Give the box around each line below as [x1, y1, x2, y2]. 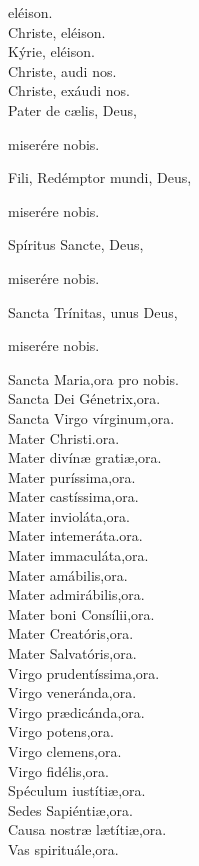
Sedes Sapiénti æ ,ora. [8, 799, 133, 820]
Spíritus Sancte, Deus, [8, 234, 144, 255]
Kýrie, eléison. [8, 41, 95, 62]
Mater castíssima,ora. [8, 486, 139, 507]
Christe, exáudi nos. [8, 80, 130, 101]
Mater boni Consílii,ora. [8, 603, 155, 624]
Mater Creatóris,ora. [8, 623, 134, 644]
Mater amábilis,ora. [8, 564, 128, 585]
